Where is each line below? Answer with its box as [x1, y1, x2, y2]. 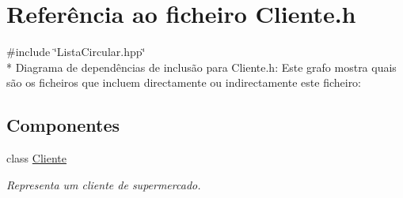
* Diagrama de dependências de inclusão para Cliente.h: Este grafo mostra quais [6, 58, 397, 75]
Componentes [6, 113, 120, 137]
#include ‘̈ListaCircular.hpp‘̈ [6, 43, 146, 60]
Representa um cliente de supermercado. [6, 176, 201, 192]
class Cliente [6, 150, 67, 166]
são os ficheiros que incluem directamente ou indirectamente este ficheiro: [6, 74, 362, 91]
